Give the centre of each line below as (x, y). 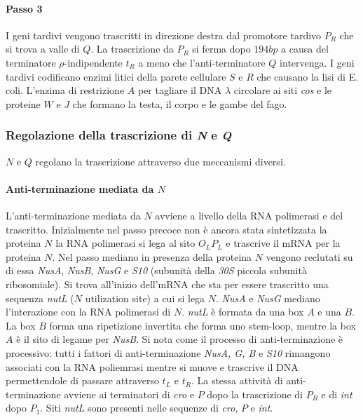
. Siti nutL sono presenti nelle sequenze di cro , (139, 408)
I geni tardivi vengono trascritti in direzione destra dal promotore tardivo (164, 35)
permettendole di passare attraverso (82, 380)
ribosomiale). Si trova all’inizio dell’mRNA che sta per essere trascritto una (167, 284)
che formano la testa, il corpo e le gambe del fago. (180, 103)
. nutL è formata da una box (243, 312)
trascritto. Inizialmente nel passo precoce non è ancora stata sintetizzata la (166, 229)
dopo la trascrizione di (255, 394)
